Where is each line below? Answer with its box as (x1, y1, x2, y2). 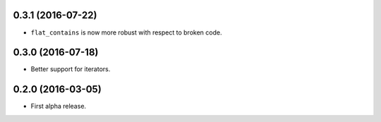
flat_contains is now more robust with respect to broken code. (30, 28, 222, 37)
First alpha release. (30, 102, 87, 111)
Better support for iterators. (30, 65, 111, 73)
